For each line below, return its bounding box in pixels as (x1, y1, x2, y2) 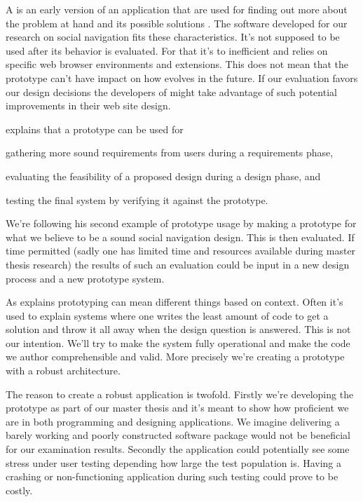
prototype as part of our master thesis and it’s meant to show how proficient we (6, 400, 349, 415)
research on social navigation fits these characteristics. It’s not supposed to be (6, 29, 340, 44)
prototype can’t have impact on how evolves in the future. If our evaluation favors (6, 70, 358, 85)
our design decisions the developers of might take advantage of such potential (6, 84, 337, 99)
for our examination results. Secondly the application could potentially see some (6, 442, 350, 456)
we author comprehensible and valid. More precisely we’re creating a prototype (6, 349, 345, 364)
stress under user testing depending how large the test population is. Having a (6, 455, 342, 470)
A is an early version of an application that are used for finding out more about (6, 2, 348, 16)
